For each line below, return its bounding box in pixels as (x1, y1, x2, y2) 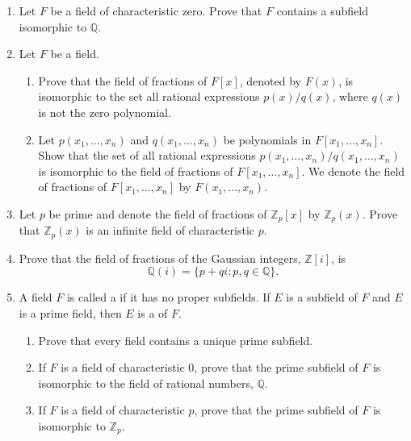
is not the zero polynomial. (38, 103, 171, 120)
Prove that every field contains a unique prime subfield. (38, 331, 313, 348)
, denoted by (239, 72, 301, 89)
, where (332, 88, 368, 105)
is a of (137, 305, 168, 322)
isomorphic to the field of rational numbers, (38, 374, 254, 391)
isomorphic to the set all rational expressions (38, 88, 260, 105)
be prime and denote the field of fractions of (48, 205, 267, 222)
